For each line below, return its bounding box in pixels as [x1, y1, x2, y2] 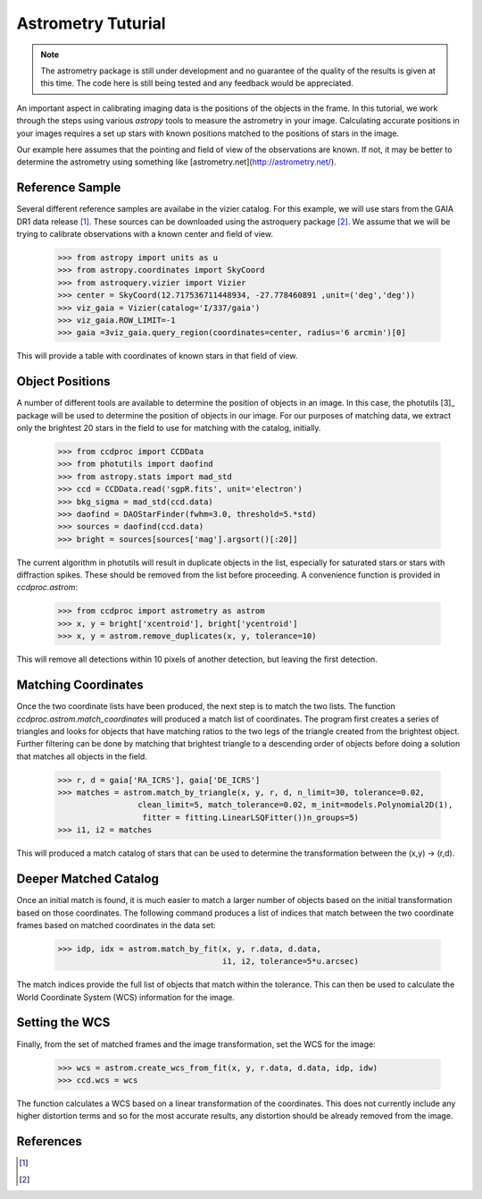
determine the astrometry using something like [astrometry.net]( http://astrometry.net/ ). [16, 156, 337, 167]
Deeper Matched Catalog [16, 872, 160, 887]
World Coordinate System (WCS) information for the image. [16, 992, 236, 1002]
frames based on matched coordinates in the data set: [16, 919, 216, 930]
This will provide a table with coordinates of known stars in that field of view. [16, 350, 298, 361]
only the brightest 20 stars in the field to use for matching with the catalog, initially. [16, 422, 321, 433]
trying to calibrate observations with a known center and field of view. [16, 228, 274, 239]
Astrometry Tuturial [16, 13, 166, 33]
